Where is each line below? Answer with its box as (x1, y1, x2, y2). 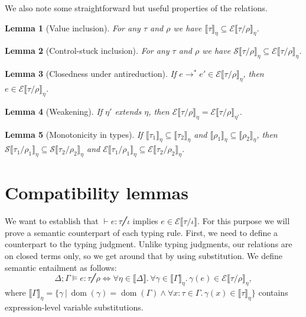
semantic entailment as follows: (5, 261, 117, 273)
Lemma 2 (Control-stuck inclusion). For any (5, 44, 170, 57)
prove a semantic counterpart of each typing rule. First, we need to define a (5, 226, 278, 238)
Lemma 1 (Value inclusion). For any (5, 21, 141, 34)
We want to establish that (5, 215, 99, 227)
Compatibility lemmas (5, 180, 188, 205)
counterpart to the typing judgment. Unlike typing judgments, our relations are (5, 238, 292, 250)
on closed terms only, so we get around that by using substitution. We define (5, 250, 282, 262)
